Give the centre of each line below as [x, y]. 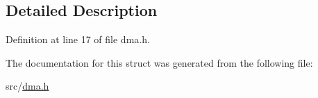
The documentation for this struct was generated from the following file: [159, 62]
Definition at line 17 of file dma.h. [78, 39]
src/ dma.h [27, 86]
